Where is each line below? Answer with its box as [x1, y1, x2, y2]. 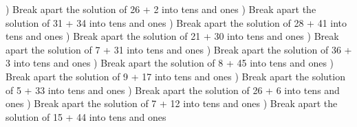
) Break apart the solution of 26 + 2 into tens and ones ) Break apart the [6, 2, 316, 16]
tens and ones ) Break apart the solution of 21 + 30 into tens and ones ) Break [6, 29, 339, 43]
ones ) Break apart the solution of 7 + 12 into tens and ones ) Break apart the [6, 96, 338, 111]
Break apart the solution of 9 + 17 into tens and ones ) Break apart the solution [6, 69, 345, 83]
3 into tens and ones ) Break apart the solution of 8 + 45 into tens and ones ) [6, 56, 334, 70]
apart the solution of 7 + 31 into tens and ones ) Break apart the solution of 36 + [6, 42, 352, 56]
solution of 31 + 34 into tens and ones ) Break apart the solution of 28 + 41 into [6, 15, 347, 30]
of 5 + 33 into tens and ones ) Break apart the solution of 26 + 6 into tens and [6, 82, 340, 97]
